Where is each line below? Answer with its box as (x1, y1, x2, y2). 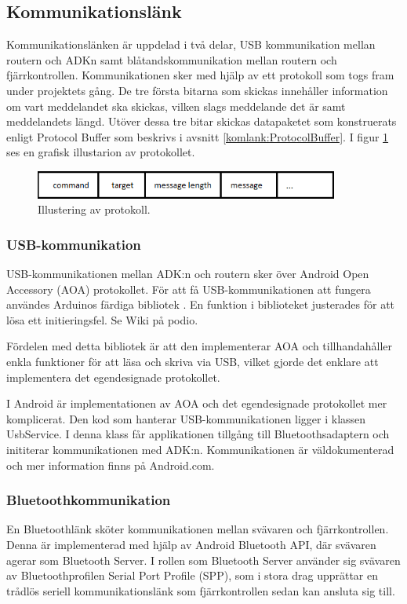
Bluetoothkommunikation (6, 490, 171, 510)
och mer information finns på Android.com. (6, 456, 215, 473)
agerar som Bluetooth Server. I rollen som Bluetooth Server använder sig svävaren (6, 551, 401, 568)
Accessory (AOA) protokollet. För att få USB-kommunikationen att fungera (6, 280, 371, 297)
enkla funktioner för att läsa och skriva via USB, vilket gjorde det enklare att (6, 353, 379, 370)
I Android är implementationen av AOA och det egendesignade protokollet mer (6, 395, 387, 412)
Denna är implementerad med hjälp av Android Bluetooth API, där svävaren (6, 536, 376, 552)
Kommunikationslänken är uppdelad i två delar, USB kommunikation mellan (6, 36, 376, 53)
